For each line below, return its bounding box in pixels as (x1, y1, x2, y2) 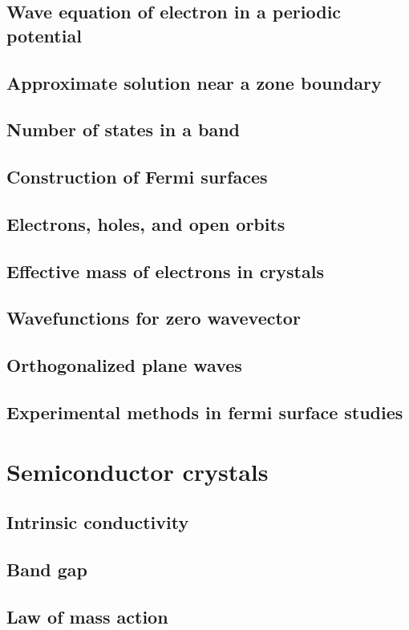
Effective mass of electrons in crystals (6, 258, 324, 283)
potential (6, 22, 82, 47)
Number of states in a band (6, 117, 241, 142)
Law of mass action (6, 604, 168, 628)
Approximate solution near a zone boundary (6, 70, 382, 95)
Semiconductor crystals (6, 454, 269, 487)
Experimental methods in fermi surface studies (6, 400, 403, 425)
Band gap (6, 556, 88, 581)
